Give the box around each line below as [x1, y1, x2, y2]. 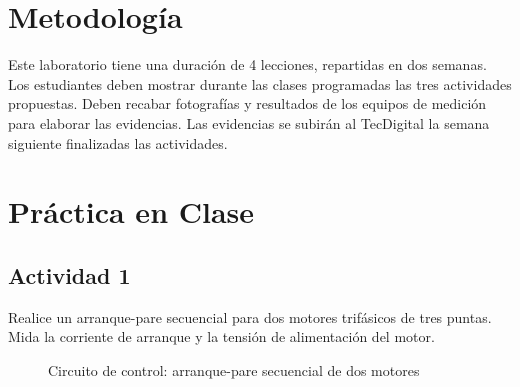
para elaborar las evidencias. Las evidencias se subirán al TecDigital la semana [8, 112, 490, 133]
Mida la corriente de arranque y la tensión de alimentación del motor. [8, 326, 435, 347]
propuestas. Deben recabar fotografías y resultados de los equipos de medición [8, 93, 487, 114]
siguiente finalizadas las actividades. [8, 132, 228, 153]
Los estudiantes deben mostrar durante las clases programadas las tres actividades [8, 73, 512, 94]
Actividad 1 [8, 259, 131, 290]
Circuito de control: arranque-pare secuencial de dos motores [48, 359, 420, 380]
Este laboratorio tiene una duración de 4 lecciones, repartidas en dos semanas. [8, 54, 487, 75]
